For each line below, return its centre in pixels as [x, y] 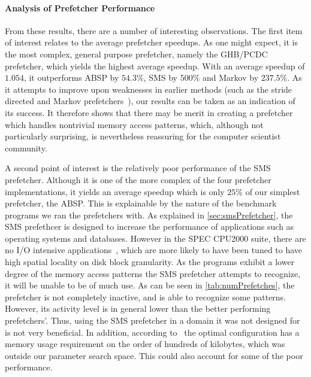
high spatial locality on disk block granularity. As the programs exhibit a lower [150, 262]
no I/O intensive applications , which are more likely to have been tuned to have [154, 250]
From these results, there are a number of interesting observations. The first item [154, 30]
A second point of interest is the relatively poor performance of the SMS [138, 168]
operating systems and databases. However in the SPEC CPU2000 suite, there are [155, 238]
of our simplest [273, 191]
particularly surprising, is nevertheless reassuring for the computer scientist [143, 136]
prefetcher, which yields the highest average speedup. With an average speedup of [155, 66]
